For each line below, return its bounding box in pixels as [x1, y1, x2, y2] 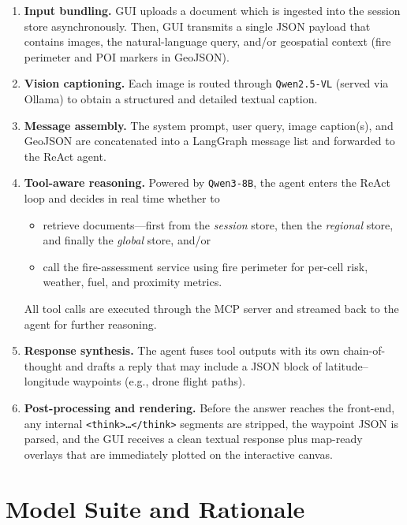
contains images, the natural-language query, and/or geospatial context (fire [24, 33, 391, 50]
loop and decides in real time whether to [24, 190, 220, 207]
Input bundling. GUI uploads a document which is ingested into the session [24, 2, 401, 18]
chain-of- [343, 342, 386, 359]
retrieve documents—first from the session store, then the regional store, [43, 216, 394, 233]
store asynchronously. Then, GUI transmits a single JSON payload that [24, 17, 371, 34]
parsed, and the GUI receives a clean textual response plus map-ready [24, 430, 363, 447]
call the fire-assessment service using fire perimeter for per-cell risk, [43, 258, 368, 274]
